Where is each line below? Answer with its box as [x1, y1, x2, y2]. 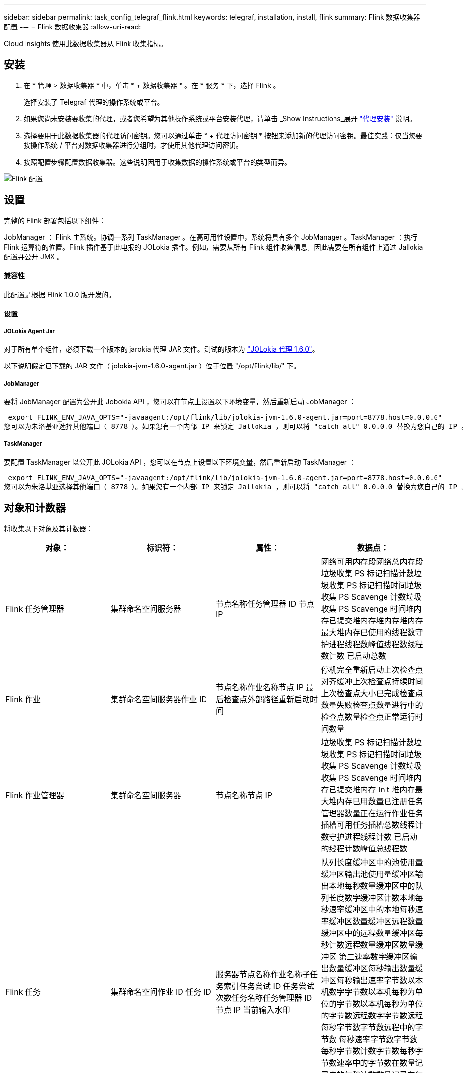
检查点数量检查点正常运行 [321, 711, 415, 722]
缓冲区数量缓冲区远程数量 [329, 916, 423, 926]
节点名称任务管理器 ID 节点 [216, 598, 314, 609]
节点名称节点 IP [216, 790, 273, 800]
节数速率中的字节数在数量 [321, 1057, 415, 1068]
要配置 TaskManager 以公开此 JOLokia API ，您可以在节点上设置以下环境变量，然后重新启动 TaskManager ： [4, 457, 356, 466]
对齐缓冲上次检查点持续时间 [321, 676, 423, 686]
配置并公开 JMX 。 [4, 252, 64, 261]
